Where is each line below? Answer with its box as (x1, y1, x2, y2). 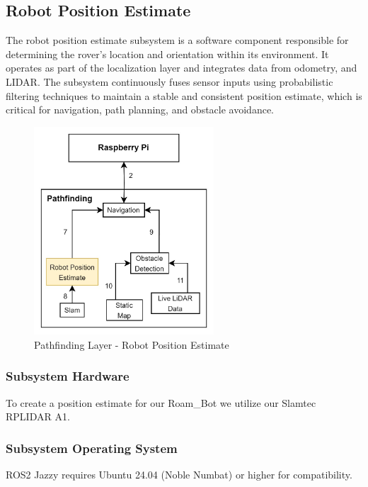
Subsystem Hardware (6, 367, 130, 385)
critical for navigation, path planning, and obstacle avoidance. (6, 102, 274, 117)
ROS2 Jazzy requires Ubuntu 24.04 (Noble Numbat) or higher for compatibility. (6, 466, 352, 481)
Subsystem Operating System (6, 439, 178, 457)
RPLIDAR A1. (6, 409, 70, 424)
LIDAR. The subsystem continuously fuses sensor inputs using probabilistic (6, 74, 333, 89)
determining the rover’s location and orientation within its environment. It (6, 46, 329, 61)
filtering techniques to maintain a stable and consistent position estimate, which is (6, 88, 362, 103)
